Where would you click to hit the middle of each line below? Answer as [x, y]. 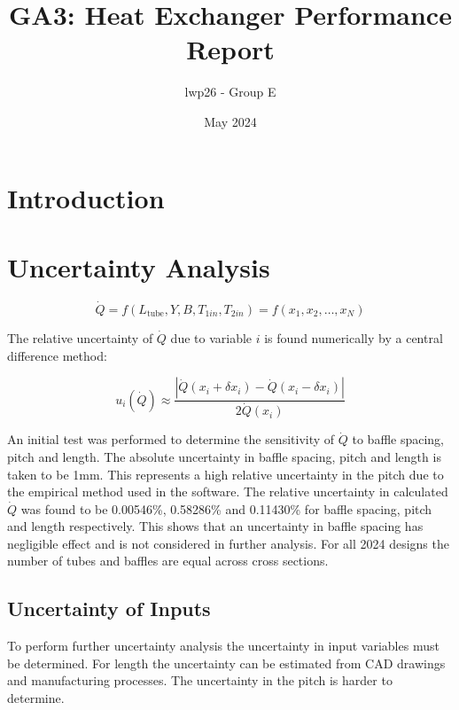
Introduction [86, 197]
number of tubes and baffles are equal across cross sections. [168, 561]
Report [230, 49]
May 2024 [230, 121]
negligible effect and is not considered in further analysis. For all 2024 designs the [228, 543]
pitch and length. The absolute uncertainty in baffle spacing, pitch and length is [224, 456]
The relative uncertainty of [80, 338]
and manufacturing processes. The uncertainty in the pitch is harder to [200, 680]
